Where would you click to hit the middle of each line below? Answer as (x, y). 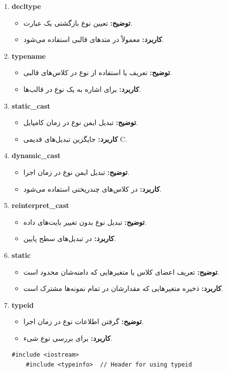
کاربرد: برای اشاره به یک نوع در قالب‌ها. (82, 89)
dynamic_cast (36, 155)
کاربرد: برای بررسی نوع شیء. (68, 338)
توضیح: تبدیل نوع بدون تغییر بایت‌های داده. (85, 222)
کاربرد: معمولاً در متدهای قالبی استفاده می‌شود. (94, 39)
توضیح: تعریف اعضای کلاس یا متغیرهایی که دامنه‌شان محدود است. (121, 271)
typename (29, 56)
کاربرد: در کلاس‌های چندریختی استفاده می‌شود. (93, 188)
